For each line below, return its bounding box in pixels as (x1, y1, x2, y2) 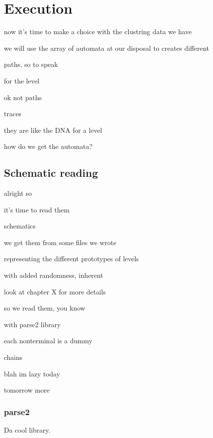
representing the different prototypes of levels (4, 253, 139, 264)
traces (4, 108, 21, 119)
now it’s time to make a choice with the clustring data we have (4, 26, 192, 37)
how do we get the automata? (4, 141, 93, 151)
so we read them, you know (4, 303, 85, 313)
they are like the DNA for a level (4, 125, 102, 135)
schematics (4, 221, 36, 231)
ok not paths (4, 92, 42, 102)
